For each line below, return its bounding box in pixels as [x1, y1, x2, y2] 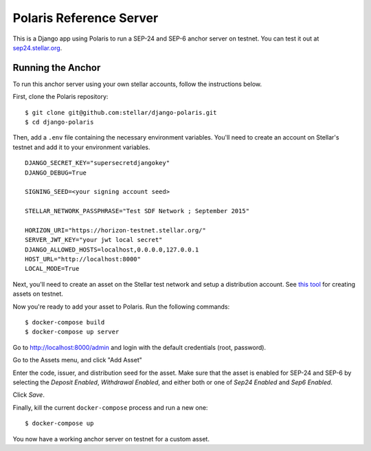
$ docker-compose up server [25, 328, 120, 336]
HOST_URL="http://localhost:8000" [25, 255, 141, 263]
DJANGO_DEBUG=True [25, 168, 87, 177]
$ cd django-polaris [25, 118, 94, 126]
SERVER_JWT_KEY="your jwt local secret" [25, 236, 163, 244]
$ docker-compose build [25, 318, 105, 327]
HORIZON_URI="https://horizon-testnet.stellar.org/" [25, 226, 206, 234]
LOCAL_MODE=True [25, 265, 80, 273]
